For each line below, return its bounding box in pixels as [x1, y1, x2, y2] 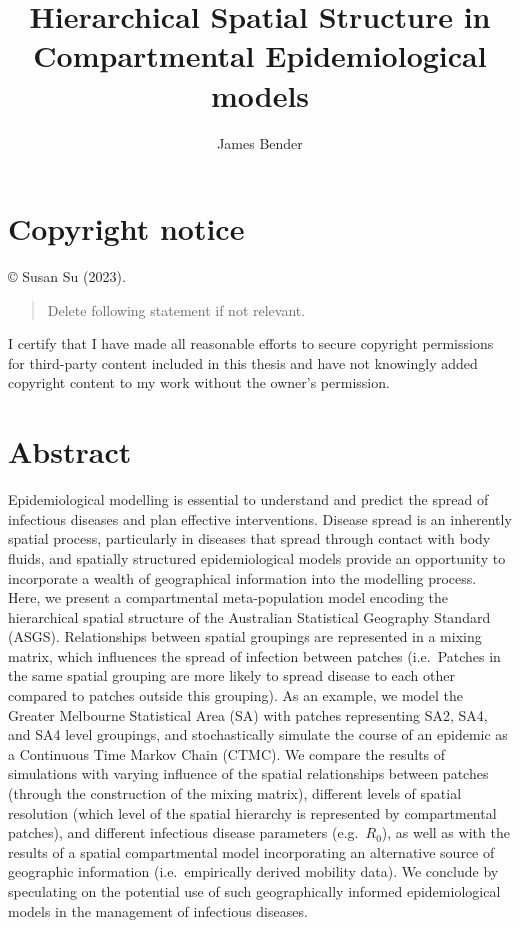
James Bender [217, 132, 303, 153]
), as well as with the [381, 822, 510, 843]
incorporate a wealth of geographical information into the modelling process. [8, 567, 477, 588]
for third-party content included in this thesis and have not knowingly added [8, 352, 478, 373]
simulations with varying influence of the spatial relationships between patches [8, 763, 489, 784]
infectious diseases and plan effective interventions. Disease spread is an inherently [8, 508, 512, 529]
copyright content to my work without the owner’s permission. [8, 372, 390, 393]
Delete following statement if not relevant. [47, 299, 306, 320]
